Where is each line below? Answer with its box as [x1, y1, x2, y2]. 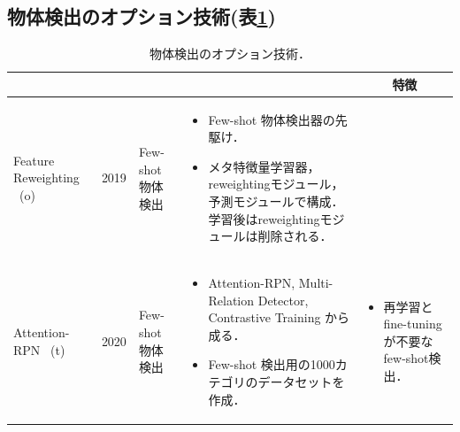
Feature [13, 150, 55, 169]
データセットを [257, 373, 345, 391]
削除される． [257, 227, 333, 245]
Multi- [298, 274, 333, 292]
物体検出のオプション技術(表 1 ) [7, 3, 276, 30]
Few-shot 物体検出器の [208, 110, 335, 128]
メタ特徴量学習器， [208, 157, 320, 175]
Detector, [257, 290, 309, 309]
